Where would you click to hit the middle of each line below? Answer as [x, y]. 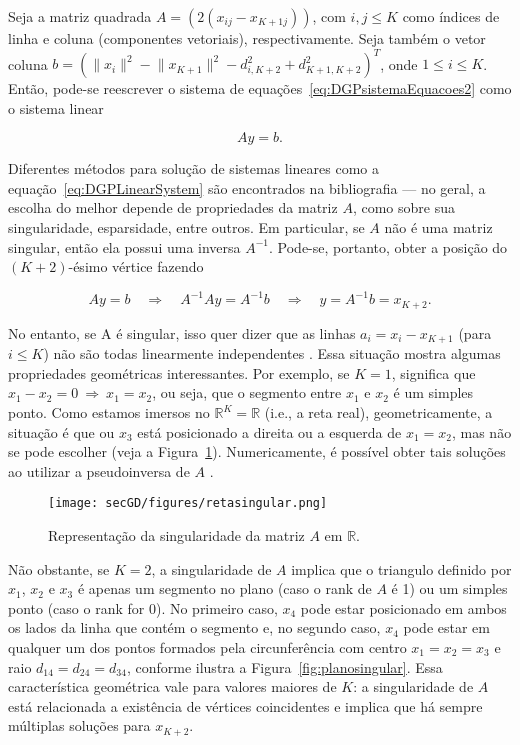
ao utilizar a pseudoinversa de [99, 470]
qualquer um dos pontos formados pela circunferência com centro [207, 647]
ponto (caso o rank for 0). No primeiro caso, [143, 607]
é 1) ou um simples [449, 588]
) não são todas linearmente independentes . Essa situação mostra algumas [272, 353]
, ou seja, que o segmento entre [247, 392]
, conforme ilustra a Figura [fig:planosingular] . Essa [284, 666]
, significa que [433, 372]
